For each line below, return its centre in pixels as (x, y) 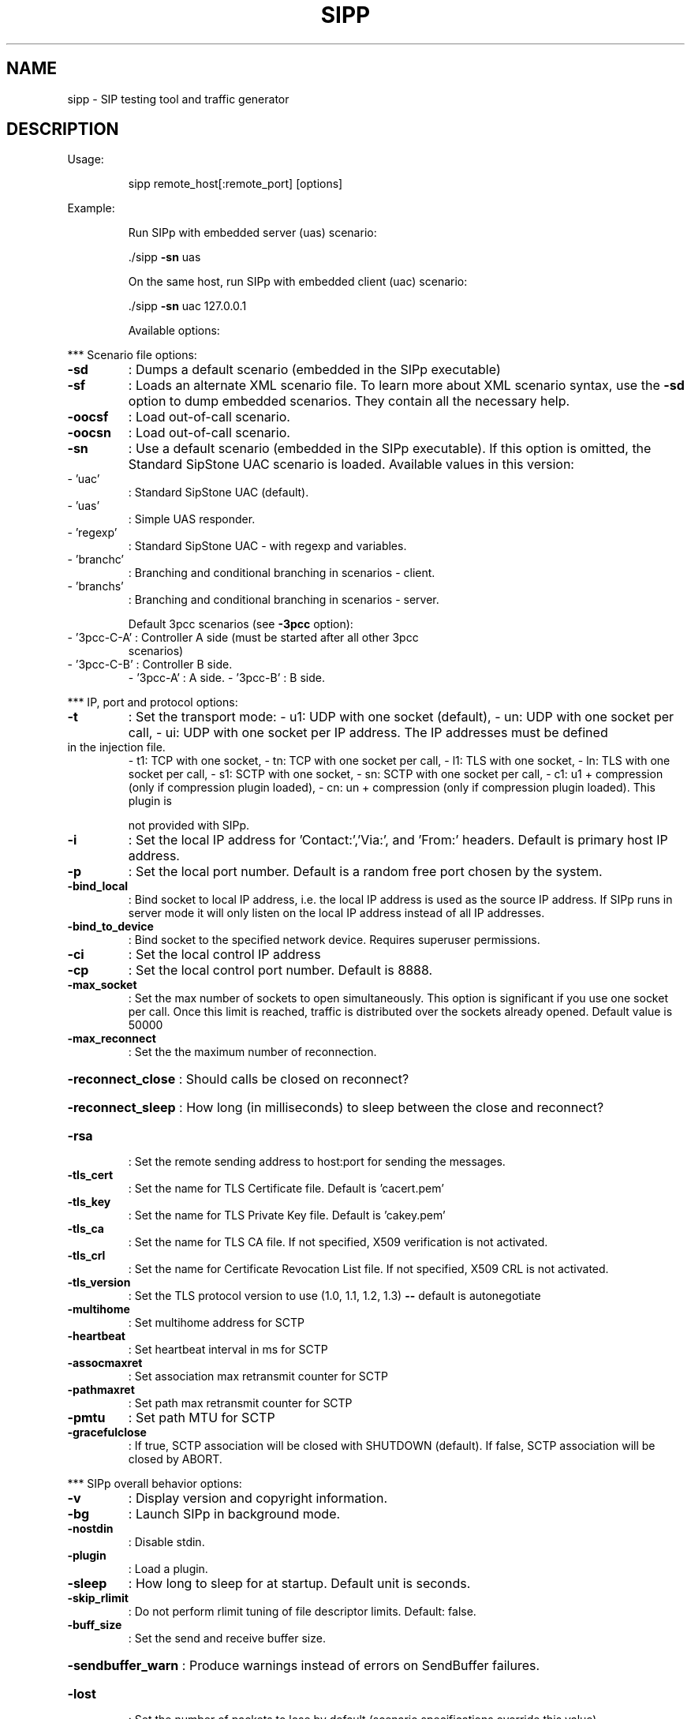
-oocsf (88, 417)
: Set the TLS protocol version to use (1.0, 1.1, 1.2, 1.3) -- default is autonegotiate (334, 1296)
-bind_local (98, 886)
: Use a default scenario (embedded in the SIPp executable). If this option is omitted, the (390, 449)
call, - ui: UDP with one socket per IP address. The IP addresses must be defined (368, 733)
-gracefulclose (107, 1432)
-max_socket (102, 985)
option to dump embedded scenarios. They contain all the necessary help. (349, 401)
